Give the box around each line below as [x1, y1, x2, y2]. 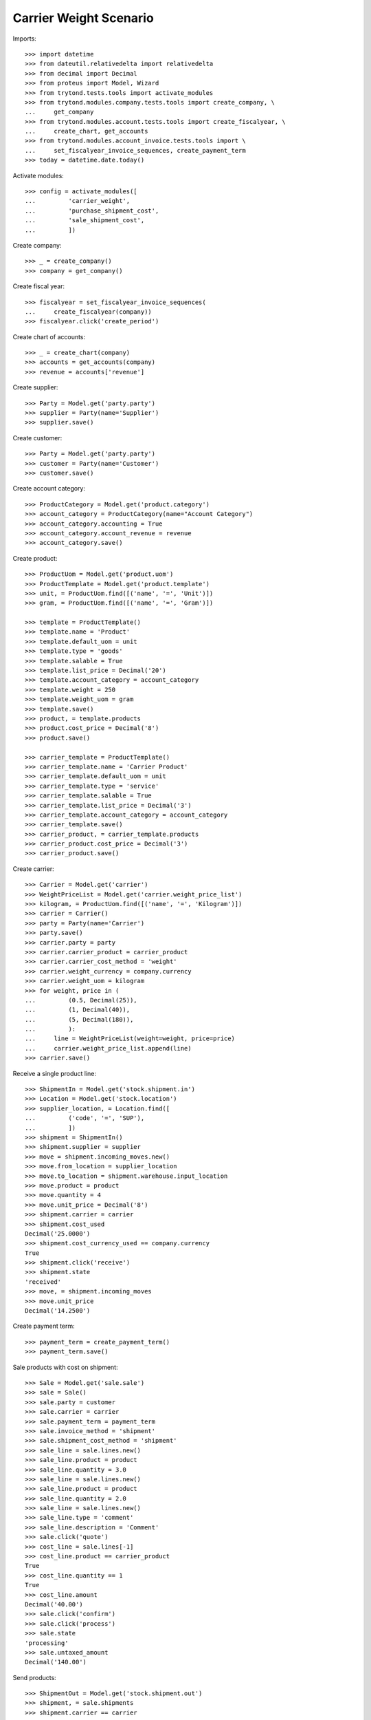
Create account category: [12, 484, 86, 493]
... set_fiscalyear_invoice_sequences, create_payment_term [25, 147, 247, 154]
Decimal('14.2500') [25, 1307, 91, 1315]
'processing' [25, 1639, 69, 1647]
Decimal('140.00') [25, 1658, 87, 1666]
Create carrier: [12, 864, 54, 873]
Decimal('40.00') [25, 1600, 83, 1608]
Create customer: [12, 433, 63, 442]
